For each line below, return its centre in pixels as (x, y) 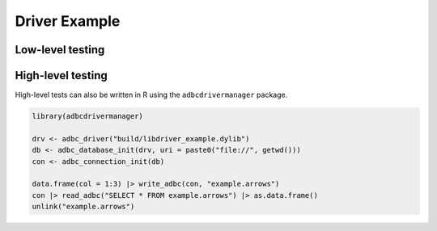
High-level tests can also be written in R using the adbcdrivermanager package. (151, 95)
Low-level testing (60, 50)
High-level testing (62, 76)
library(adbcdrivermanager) (87, 116)
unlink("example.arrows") (83, 207)
